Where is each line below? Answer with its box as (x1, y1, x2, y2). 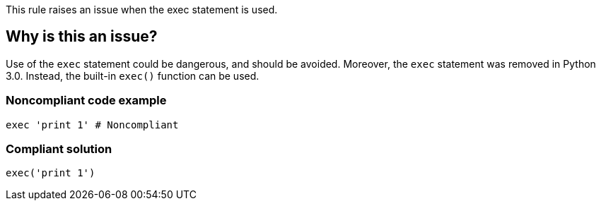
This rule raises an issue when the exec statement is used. (6, 4, 278, 16)
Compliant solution (6, 141, 112, 156)
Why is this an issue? (6, 28, 158, 46)
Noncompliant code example (6, 93, 167, 108)
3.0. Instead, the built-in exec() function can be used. (6, 69, 259, 82)
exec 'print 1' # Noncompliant (6, 119, 179, 131)
